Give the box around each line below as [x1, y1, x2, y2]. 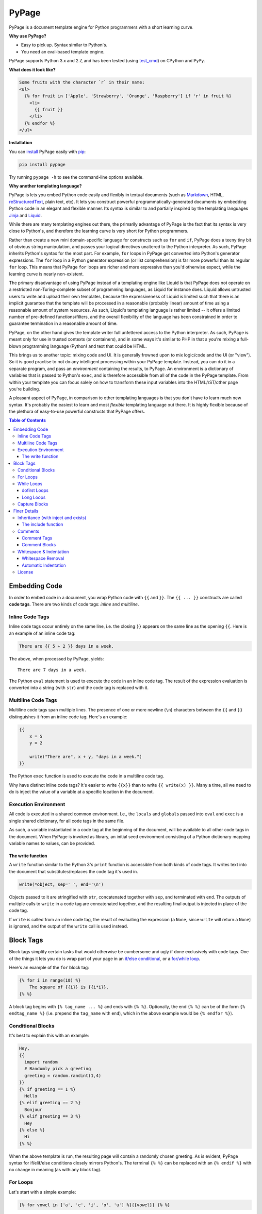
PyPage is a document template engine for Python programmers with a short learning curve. [9, 24, 194, 30]
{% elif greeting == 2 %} [19, 1100, 81, 1106]
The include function [22, 522, 63, 527]
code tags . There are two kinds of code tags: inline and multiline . [9, 601, 139, 607]
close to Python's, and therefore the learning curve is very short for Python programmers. [9, 228, 189, 234]
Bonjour [24, 1107, 43, 1112]
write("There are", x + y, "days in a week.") [29, 754, 143, 759]
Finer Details [13, 508, 39, 514]
